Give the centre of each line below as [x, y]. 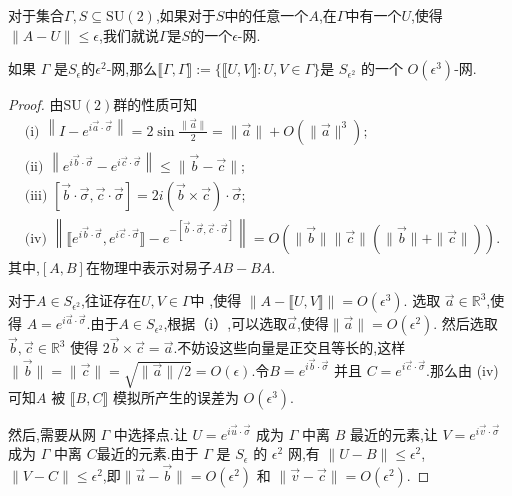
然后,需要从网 [52, 433]
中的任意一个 [266, 15]
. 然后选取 [465, 323]
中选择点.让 [150, 433]
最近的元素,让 [393, 433]
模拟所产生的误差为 [175, 397]
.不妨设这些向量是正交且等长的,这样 [289, 347]
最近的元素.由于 [147, 453]
